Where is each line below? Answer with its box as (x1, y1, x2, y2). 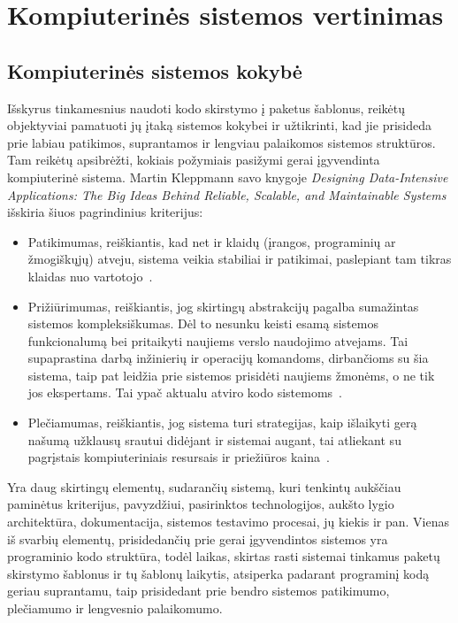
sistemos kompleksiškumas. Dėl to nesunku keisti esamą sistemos (27, 314, 378, 333)
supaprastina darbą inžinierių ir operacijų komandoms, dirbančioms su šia (27, 349, 429, 367)
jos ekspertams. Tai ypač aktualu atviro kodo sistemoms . (27, 383, 343, 402)
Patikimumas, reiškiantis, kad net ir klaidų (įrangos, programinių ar (27, 232, 396, 250)
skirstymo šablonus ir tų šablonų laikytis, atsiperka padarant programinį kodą (7, 564, 430, 582)
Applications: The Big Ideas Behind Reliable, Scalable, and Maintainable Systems (7, 185, 447, 204)
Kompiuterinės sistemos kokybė (7, 57, 302, 84)
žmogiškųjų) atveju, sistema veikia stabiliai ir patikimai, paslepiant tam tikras (27, 250, 452, 268)
